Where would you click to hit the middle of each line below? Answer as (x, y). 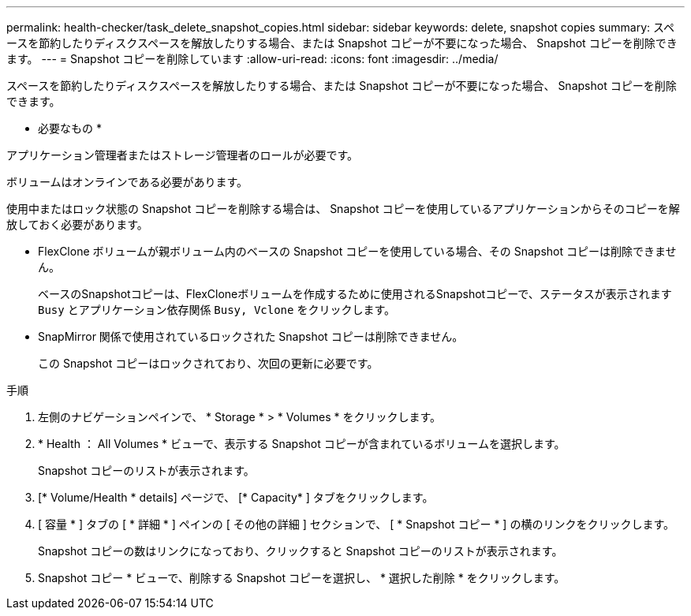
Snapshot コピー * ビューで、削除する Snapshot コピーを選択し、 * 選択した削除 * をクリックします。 (302, 578)
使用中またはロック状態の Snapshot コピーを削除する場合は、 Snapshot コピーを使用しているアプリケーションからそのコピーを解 (343, 209)
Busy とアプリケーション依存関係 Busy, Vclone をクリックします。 (217, 310)
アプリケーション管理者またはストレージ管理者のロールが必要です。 (183, 155)
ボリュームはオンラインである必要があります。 (127, 182)
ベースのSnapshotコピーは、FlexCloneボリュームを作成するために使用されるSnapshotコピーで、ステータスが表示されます (355, 294)
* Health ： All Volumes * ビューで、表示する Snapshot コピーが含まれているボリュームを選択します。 (302, 444)
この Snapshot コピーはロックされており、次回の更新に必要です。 (208, 363)
